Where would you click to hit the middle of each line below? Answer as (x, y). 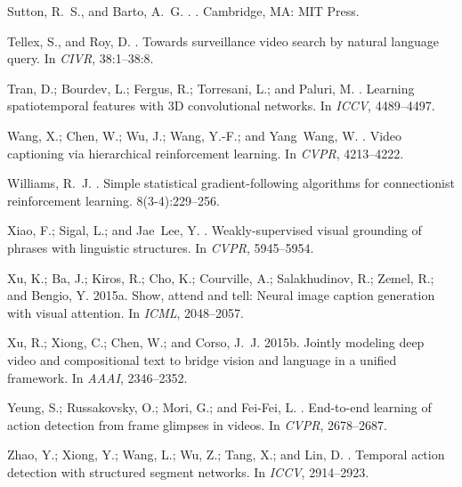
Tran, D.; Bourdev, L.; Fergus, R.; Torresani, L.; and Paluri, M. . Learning (211, 88)
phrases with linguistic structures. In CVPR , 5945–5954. (161, 247)
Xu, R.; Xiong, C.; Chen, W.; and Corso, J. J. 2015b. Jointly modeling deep (216, 342)
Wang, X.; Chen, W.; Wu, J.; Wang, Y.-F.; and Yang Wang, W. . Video (205, 135)
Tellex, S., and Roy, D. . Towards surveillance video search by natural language (223, 41)
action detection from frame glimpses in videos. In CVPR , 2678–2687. (197, 424)
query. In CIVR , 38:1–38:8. (81, 58)
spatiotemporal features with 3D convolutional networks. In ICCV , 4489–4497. (221, 106)
